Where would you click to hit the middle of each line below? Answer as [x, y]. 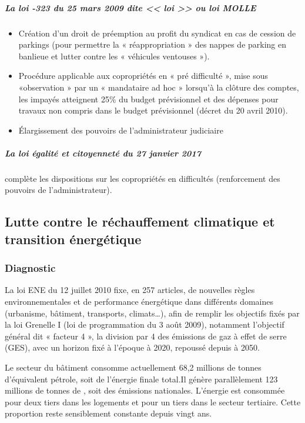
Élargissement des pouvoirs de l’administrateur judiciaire [121, 130]
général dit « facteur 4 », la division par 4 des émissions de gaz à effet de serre [146, 336]
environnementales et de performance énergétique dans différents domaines [139, 302]
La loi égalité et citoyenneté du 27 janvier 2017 [103, 153]
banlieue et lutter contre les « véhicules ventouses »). [114, 56]
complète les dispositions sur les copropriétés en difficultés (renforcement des [143, 178]
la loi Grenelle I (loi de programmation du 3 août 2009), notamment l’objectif [145, 324]
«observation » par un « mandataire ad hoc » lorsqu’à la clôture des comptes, [159, 87]
